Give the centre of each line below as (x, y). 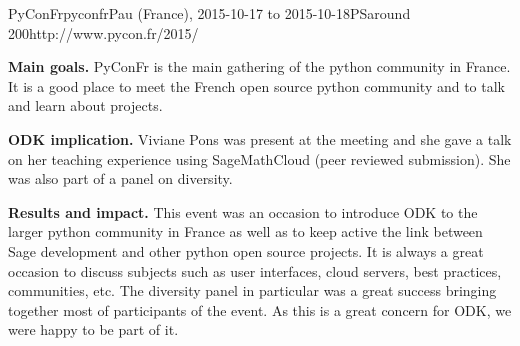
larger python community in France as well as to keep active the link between (245, 231)
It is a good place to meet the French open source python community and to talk (257, 85)
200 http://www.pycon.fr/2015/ (103, 32)
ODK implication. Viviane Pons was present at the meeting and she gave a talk (260, 138)
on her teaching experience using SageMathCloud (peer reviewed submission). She (259, 158)
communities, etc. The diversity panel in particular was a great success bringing (252, 290)
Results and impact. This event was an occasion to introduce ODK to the (243, 211)
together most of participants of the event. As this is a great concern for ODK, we (260, 309)
